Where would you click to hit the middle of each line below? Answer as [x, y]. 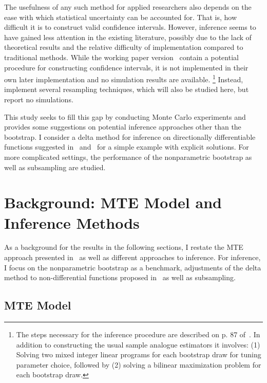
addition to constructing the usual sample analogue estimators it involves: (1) [138, 344]
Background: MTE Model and [113, 202]
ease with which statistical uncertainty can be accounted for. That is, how [121, 17]
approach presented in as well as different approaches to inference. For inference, [132, 257]
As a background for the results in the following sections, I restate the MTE [124, 247]
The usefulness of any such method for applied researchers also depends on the [128, 7]
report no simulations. [39, 99]
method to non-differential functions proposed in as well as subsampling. [120, 277]
